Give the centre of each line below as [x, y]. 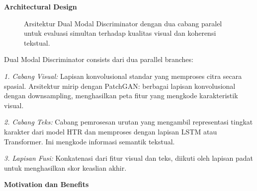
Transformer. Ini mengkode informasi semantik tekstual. [89, 141]
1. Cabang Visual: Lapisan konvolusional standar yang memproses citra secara [123, 76]
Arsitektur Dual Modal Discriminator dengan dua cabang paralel [123, 23]
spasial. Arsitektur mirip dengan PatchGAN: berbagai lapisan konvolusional [120, 86]
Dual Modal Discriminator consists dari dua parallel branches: [99, 59]
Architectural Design [41, 6]
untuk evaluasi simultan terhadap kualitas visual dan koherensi [120, 33]
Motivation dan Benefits [46, 184]
